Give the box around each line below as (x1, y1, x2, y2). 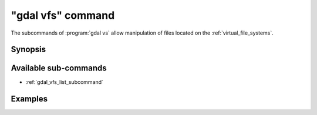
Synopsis (11, 45, 46, 55)
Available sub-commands (11, 63, 107, 73)
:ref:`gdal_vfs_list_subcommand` (25, 79, 104, 86)
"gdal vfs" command (11, 9, 115, 22)
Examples (11, 94, 48, 104)
